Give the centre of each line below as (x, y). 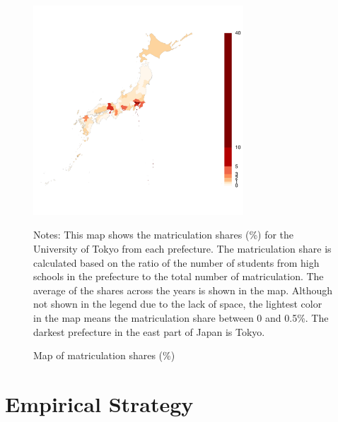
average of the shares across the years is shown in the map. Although (183, 290)
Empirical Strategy (99, 403)
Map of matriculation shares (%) (104, 355)
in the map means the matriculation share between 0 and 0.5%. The (181, 317)
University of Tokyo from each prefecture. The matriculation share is (182, 248)
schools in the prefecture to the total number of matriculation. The (179, 276)
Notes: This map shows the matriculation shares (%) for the (164, 235)
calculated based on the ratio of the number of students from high (176, 262)
